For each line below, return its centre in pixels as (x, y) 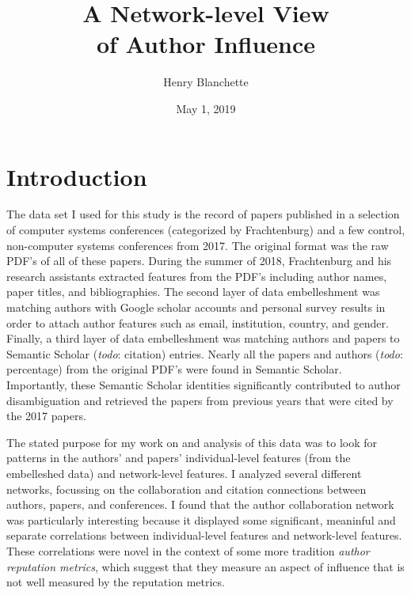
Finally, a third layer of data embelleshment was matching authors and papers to (203, 338)
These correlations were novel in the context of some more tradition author (188, 550)
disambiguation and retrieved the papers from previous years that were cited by (200, 400)
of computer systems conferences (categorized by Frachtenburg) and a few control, (206, 230)
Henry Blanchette (206, 82)
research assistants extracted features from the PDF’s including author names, (197, 276)
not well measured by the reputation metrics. (116, 582)
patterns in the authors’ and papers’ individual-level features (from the (179, 458)
